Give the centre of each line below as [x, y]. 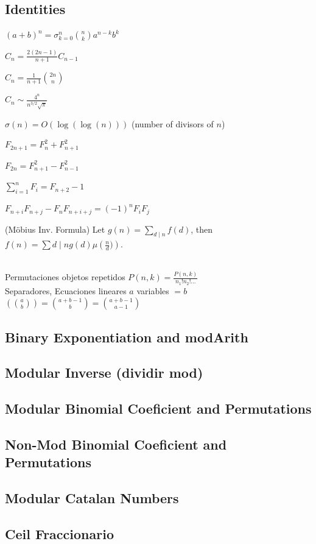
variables [153, 290]
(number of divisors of [173, 123]
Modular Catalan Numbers [92, 498]
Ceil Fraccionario [59, 533]
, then [202, 229]
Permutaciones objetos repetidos [65, 277]
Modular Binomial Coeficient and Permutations [158, 408]
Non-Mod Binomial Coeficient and [116, 444]
